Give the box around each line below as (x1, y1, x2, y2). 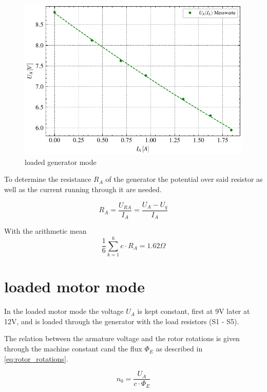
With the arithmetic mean (4, 226, 87, 236)
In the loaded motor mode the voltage (4, 306, 124, 316)
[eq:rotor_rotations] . (4, 353, 68, 364)
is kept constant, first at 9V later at (137, 306, 250, 316)
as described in (156, 343, 203, 354)
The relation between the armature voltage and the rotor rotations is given (4, 333, 240, 344)
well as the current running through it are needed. (4, 183, 162, 194)
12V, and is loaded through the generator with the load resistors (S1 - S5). (4, 315, 239, 326)
